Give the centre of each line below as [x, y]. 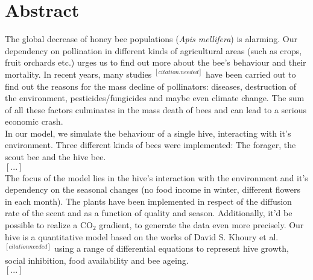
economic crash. [34, 121]
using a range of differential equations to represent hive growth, [172, 248]
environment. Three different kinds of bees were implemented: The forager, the [150, 145]
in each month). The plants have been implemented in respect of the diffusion [148, 201]
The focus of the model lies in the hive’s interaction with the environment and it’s [156, 177]
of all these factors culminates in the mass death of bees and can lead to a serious [156, 109]
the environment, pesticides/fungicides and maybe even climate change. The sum [155, 98]
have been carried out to [251, 74]
